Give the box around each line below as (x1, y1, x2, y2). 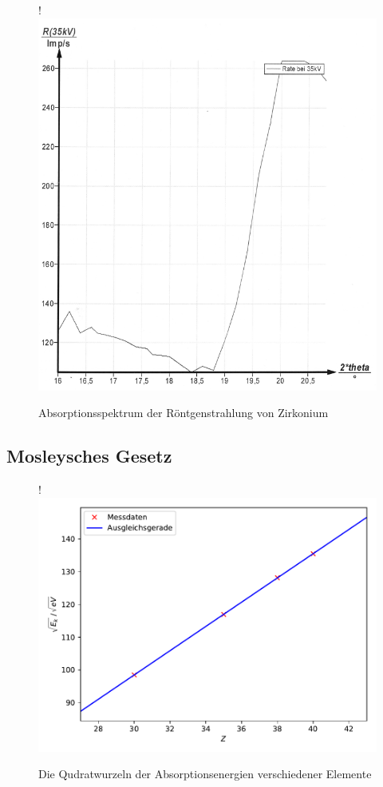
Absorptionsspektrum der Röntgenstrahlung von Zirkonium (38, 404, 329, 421)
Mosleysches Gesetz (6, 443, 172, 468)
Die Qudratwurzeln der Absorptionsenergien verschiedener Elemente (38, 765, 372, 782)
